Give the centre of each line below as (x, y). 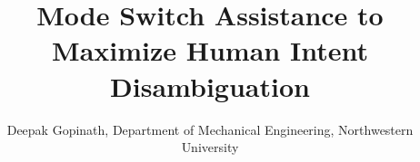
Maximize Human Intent (210, 50)
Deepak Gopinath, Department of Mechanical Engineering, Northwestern (210, 129)
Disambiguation (210, 86)
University (210, 147)
